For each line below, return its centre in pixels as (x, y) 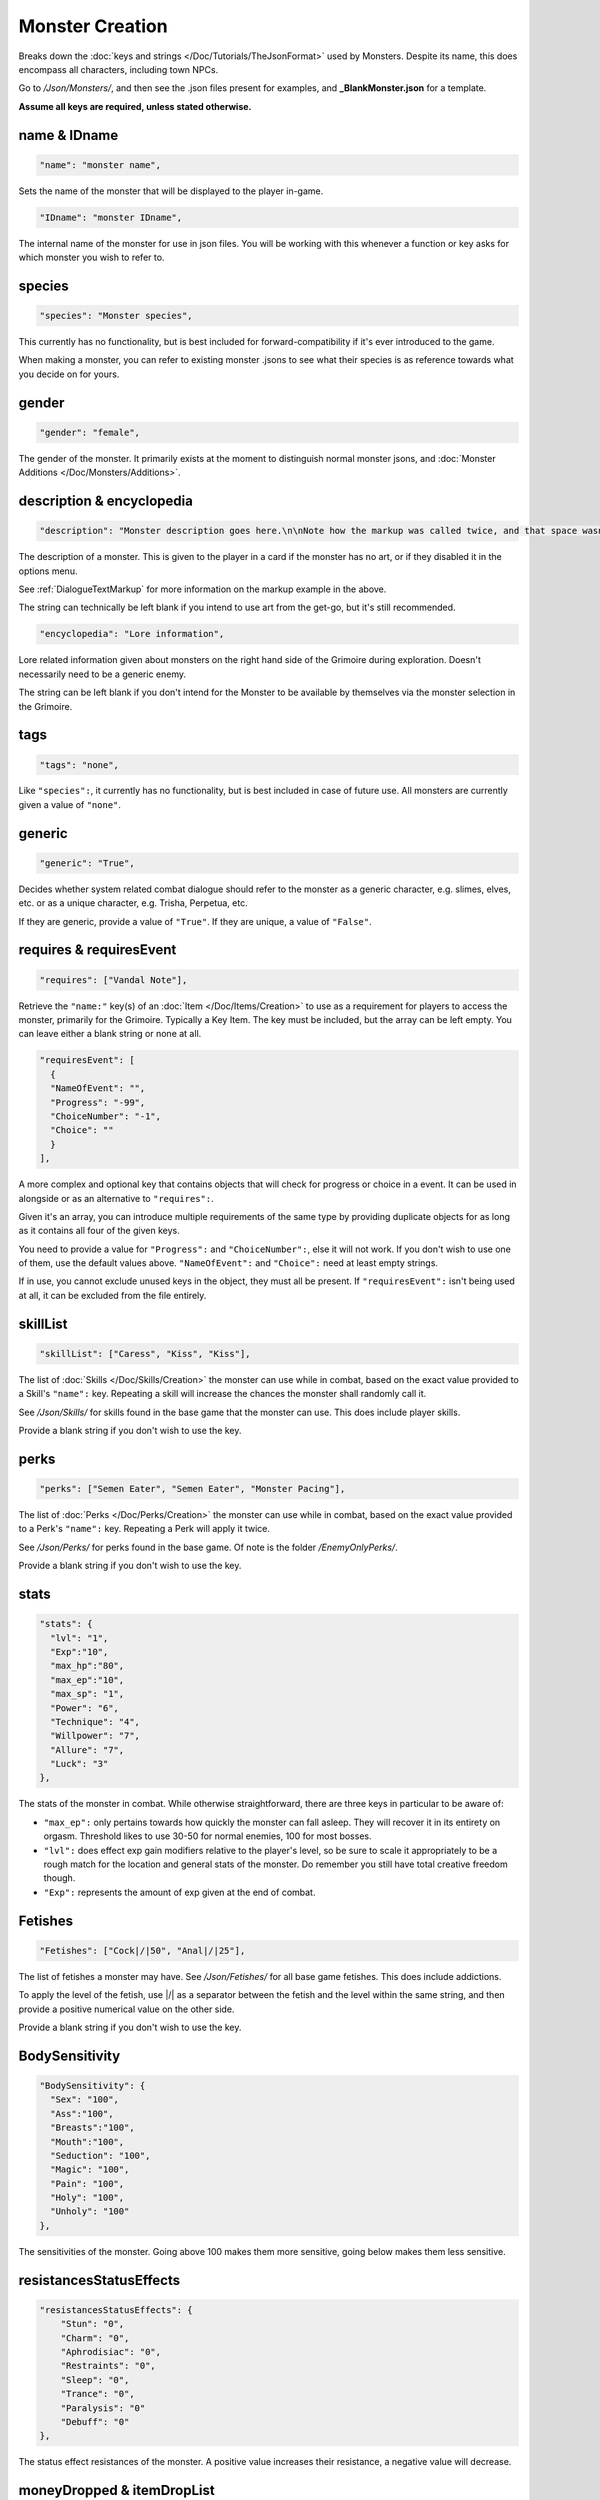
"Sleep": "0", (95, 2379)
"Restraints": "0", (108, 2366)
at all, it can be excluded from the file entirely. (112, 1295)
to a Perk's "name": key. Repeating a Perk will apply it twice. (144, 1529)
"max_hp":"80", (87, 1666)
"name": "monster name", (100, 164)
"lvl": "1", (79, 1638)
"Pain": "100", (87, 2183)
